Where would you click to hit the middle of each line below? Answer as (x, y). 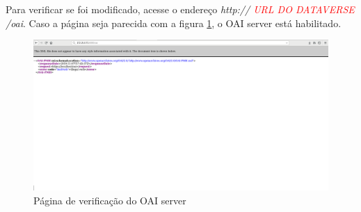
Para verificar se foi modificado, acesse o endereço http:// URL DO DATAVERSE (180, 9)
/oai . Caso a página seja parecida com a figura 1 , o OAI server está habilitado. (174, 23)
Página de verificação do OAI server (110, 200)
